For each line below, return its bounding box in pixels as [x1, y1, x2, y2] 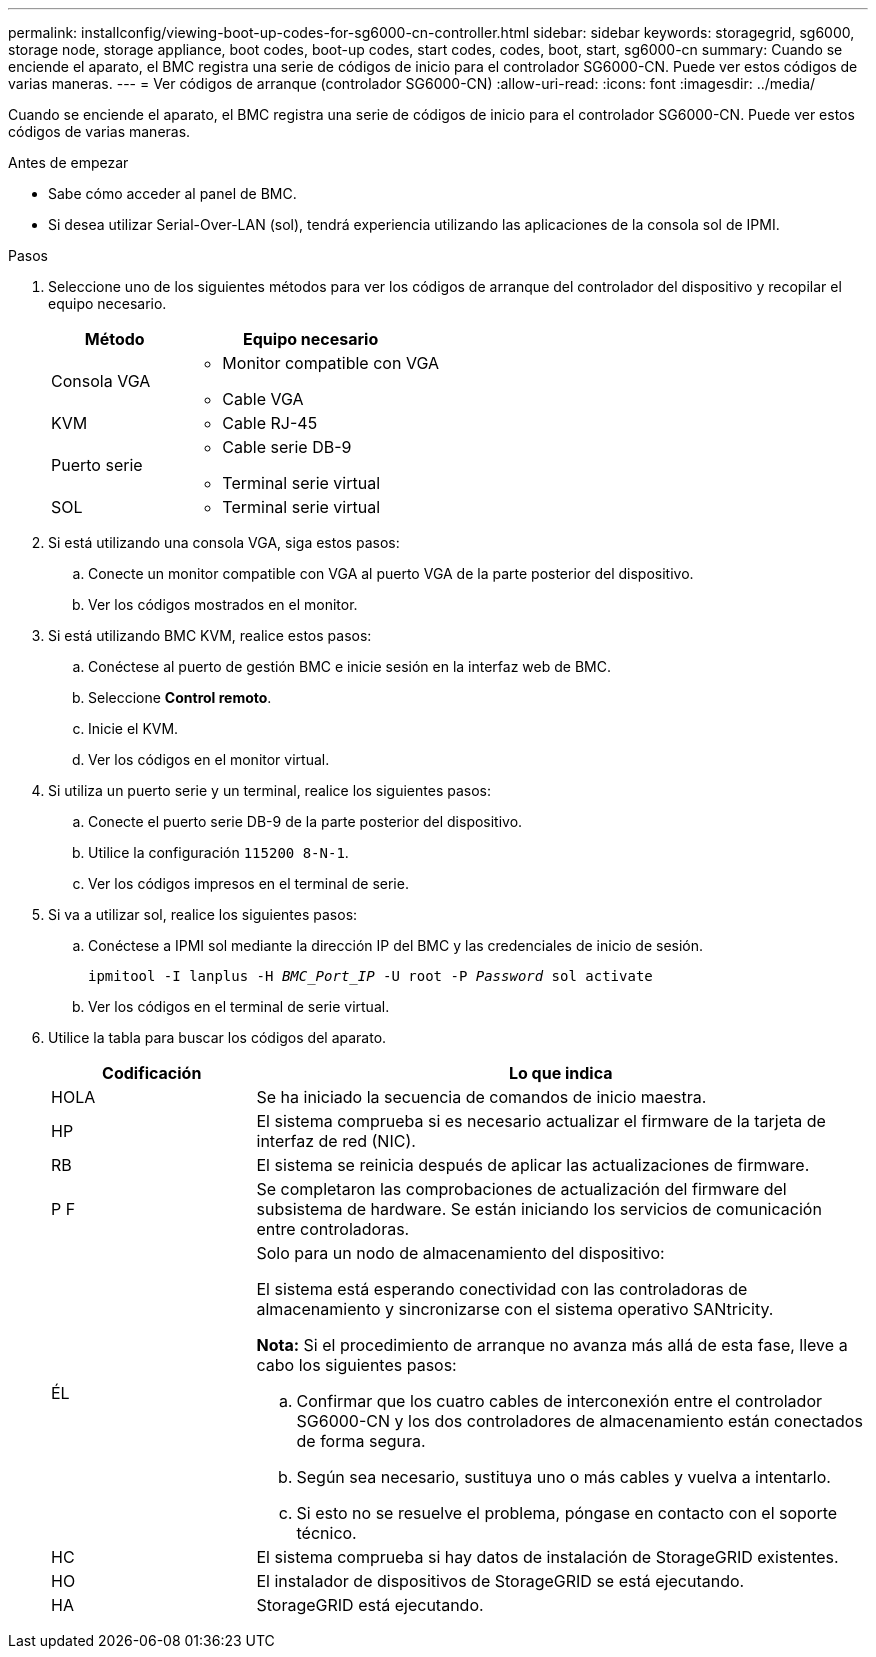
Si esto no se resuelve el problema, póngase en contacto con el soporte [296, 1503, 838, 1523]
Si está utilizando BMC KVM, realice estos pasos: [48, 627, 372, 644]
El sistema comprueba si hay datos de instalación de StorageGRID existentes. [256, 1547, 839, 1567]
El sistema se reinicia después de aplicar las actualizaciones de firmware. [256, 1155, 810, 1175]
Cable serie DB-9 [222, 437, 352, 457]
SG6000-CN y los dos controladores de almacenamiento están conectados [296, 1411, 863, 1431]
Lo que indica [508, 1063, 613, 1083]
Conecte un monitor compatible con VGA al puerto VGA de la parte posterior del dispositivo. [88, 565, 694, 582]
